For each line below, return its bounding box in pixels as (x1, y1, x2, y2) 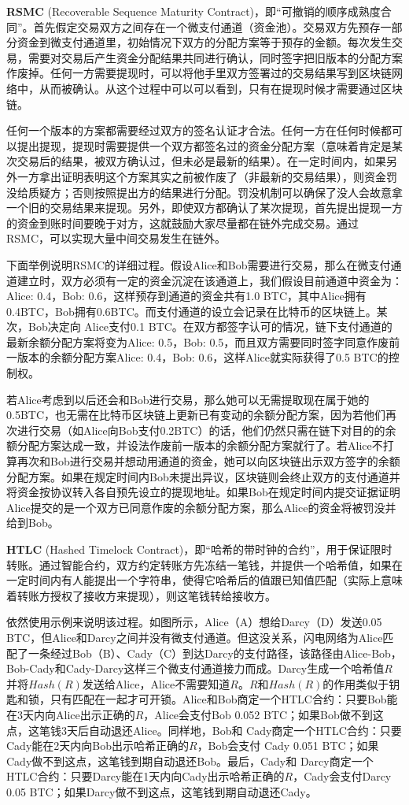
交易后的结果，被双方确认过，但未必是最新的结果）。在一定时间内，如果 (17, 153, 386, 169)
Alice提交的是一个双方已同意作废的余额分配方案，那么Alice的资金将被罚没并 (6, 499, 396, 515)
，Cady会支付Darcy (293, 768, 392, 785)
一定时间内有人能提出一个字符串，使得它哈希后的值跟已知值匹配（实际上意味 (6, 572, 403, 588)
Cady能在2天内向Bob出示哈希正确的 (6, 737, 189, 754)
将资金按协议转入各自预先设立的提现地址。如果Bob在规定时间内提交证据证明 (6, 484, 400, 500)
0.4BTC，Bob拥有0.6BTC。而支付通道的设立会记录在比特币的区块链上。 (6, 302, 377, 319)
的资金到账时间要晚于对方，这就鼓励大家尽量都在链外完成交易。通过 (6, 214, 359, 231)
